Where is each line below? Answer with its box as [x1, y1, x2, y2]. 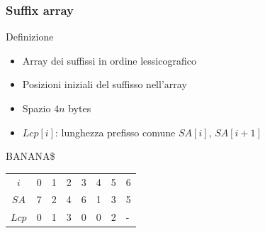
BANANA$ [6, 148, 55, 163]
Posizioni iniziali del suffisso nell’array [22, 77, 187, 92]
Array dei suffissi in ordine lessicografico [22, 53, 196, 67]
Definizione [6, 29, 54, 44]
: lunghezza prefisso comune [55, 124, 176, 139]
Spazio [22, 101, 51, 115]
